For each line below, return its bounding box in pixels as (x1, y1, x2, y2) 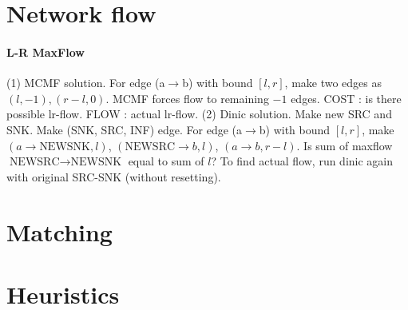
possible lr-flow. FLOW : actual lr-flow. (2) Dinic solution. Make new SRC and (6, 105, 392, 122)
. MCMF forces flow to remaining (105, 89, 269, 106)
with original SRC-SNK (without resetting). (6, 168, 221, 185)
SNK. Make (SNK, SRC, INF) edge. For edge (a (6, 121, 243, 137)
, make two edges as (284, 74, 382, 91)
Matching (6, 215, 113, 248)
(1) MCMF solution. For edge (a (6, 74, 165, 91)
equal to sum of (128, 153, 204, 169)
